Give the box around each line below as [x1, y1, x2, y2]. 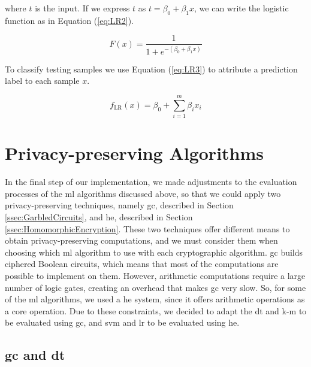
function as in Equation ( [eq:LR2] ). [5, 14, 134, 26]
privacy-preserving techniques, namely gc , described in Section [5, 199, 234, 211]
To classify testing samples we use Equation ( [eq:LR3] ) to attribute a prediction [5, 62, 298, 75]
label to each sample [5, 74, 80, 87]
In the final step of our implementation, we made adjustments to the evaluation [5, 175, 297, 188]
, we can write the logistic [194, 2, 289, 14]
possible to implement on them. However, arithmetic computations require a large [5, 269, 306, 281]
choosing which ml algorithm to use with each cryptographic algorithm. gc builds [5, 245, 303, 258]
